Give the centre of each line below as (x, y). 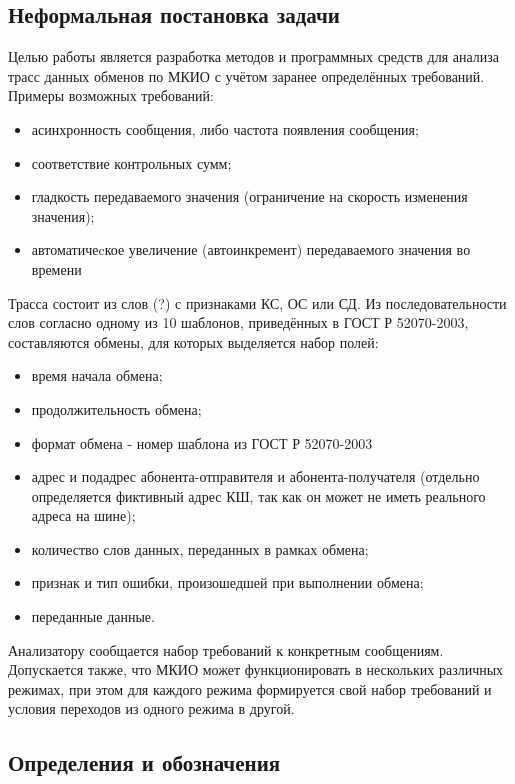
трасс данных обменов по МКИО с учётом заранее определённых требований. (246, 75)
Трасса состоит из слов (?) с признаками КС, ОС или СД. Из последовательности (257, 302)
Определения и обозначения (144, 762)
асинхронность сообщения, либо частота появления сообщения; (225, 128)
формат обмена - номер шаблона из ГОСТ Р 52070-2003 (202, 442)
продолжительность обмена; (116, 408)
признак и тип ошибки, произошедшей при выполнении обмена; (227, 582)
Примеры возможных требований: (111, 95)
